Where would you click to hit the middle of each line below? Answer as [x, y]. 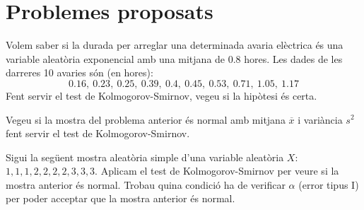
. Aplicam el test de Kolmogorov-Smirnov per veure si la [217, 171]
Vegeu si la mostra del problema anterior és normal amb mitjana [146, 119]
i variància [320, 119]
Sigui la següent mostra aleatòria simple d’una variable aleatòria [145, 157]
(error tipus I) [329, 184]
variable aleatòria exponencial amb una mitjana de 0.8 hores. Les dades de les [174, 58]
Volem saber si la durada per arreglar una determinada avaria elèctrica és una [175, 45]
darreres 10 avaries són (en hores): [80, 72]
